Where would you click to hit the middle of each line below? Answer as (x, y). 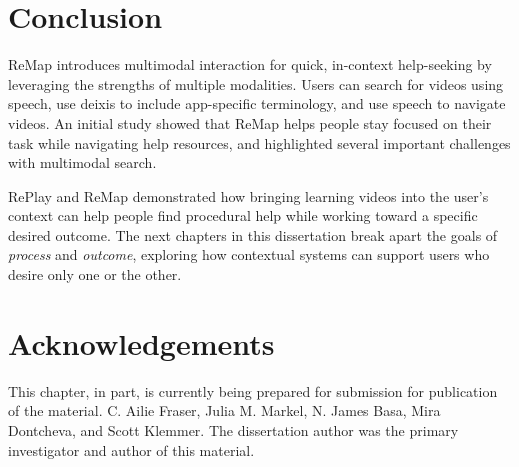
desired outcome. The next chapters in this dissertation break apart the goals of (253, 234)
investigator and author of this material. (131, 449)
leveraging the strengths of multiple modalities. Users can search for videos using (256, 83)
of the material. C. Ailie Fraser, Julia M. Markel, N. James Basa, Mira (224, 410)
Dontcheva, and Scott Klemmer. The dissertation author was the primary (233, 429)
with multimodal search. (82, 162)
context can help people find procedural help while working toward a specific (243, 215)
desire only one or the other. (95, 274)
